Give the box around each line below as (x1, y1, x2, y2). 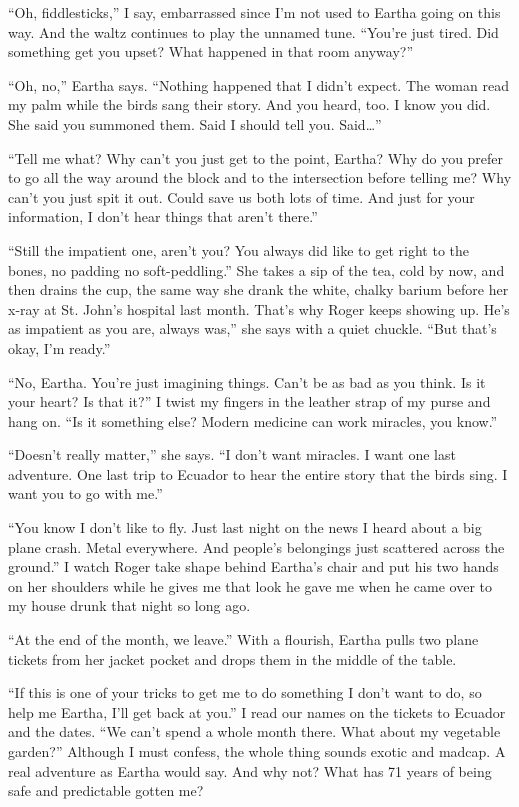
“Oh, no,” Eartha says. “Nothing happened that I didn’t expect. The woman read (8, 74, 509, 95)
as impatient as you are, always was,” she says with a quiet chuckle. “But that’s (8, 318, 497, 339)
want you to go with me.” (8, 483, 163, 504)
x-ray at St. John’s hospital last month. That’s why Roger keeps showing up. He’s (8, 298, 510, 319)
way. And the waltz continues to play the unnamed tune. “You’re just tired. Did (8, 21, 499, 42)
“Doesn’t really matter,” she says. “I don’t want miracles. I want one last (8, 444, 456, 465)
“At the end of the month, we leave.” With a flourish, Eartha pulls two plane (8, 629, 479, 650)
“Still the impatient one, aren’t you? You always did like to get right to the (8, 239, 469, 260)
